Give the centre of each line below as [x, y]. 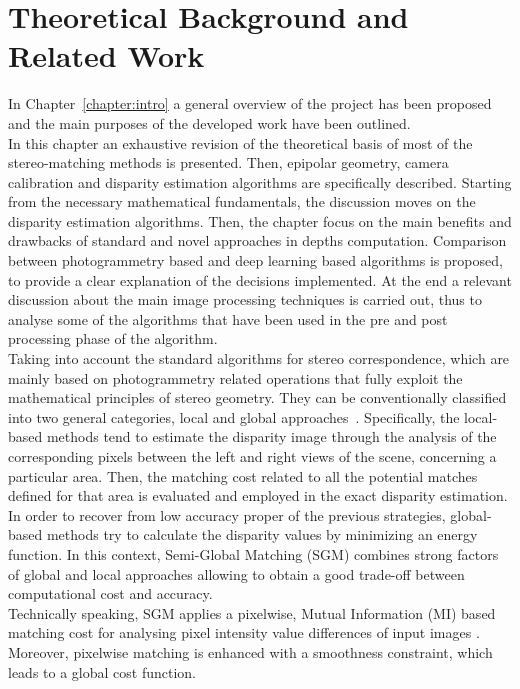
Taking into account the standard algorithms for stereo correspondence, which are [259, 358]
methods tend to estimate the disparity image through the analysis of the [271, 436]
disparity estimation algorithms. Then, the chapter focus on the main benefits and [260, 220]
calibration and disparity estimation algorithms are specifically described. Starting [260, 181]
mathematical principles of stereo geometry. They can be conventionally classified [257, 397]
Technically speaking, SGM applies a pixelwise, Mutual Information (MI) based [252, 612]
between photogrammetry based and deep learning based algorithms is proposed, [255, 260]
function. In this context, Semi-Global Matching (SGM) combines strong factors [253, 553]
